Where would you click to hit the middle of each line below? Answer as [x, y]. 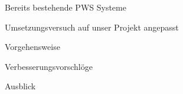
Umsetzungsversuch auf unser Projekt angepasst [92, 27]
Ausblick [20, 86]
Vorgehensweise [32, 47]
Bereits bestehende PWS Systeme [66, 7]
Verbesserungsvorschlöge [49, 66]
